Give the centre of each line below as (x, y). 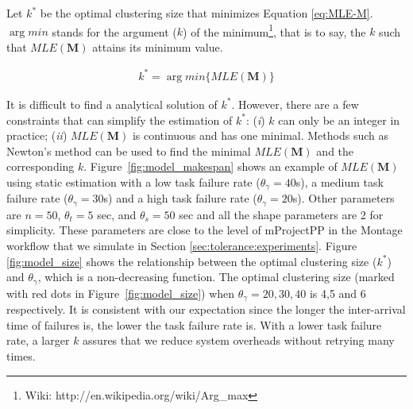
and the (335, 150)
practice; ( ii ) (37, 135)
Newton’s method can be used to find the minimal (129, 150)
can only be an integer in (339, 120)
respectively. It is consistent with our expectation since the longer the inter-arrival (206, 309)
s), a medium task (340, 181)
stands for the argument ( (114, 31)
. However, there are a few (295, 104)
